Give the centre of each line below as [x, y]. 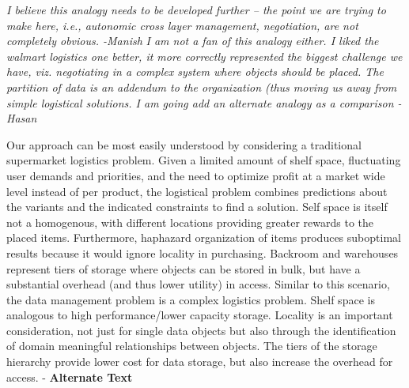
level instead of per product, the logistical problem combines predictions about [197, 191]
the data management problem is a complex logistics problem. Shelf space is [191, 299]
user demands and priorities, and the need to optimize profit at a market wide [196, 175]
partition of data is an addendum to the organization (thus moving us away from [202, 87]
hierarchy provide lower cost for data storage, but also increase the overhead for [200, 362]
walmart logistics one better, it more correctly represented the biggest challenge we [204, 56]
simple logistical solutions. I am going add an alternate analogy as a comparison [200, 102]
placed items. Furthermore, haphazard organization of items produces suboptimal [204, 237]
